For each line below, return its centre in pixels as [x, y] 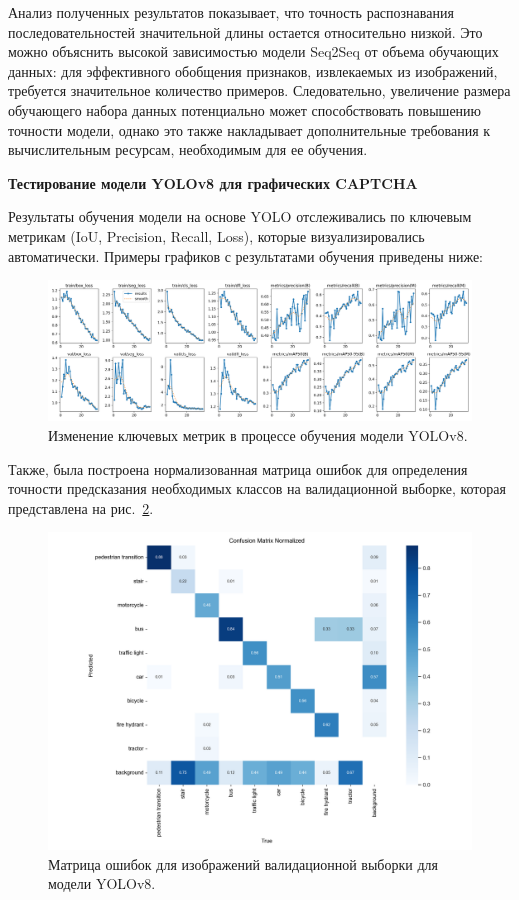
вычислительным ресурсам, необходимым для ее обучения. [188, 149]
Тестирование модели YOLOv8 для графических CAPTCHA [213, 182]
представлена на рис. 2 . [81, 507]
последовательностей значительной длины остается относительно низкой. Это [245, 31]
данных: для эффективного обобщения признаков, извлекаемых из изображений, [253, 70]
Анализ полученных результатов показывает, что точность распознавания [231, 12]
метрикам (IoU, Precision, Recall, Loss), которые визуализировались [216, 235]
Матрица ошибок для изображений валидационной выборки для [243, 863]
